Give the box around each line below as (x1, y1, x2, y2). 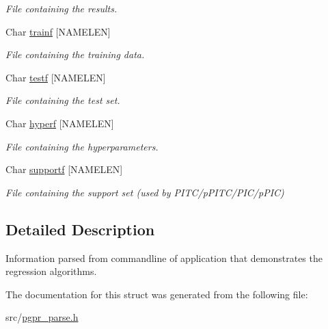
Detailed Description (5, 218, 155, 239)
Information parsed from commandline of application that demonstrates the (5, 250, 323, 265)
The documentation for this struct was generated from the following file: (5, 287, 308, 301)
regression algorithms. (5, 264, 97, 278)
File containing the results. (5, 1, 118, 15)
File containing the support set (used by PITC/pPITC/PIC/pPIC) (5, 185, 284, 199)
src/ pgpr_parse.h (5, 310, 79, 324)
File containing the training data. (5, 47, 145, 62)
